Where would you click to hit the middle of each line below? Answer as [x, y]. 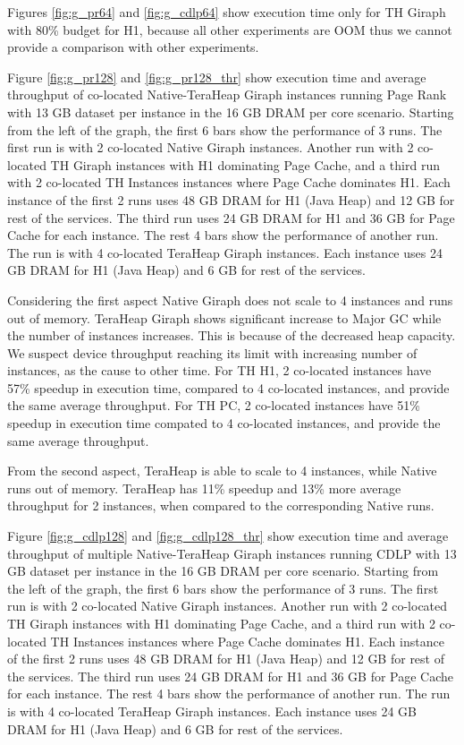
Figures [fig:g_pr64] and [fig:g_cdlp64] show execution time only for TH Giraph [227, 12]
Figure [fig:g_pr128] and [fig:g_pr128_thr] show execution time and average [217, 77]
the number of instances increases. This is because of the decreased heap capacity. [232, 335]
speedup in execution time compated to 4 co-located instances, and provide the [224, 423]
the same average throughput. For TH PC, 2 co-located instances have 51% [214, 405]
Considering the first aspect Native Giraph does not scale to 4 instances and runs [230, 300]
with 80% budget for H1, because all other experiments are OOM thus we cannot [230, 29]
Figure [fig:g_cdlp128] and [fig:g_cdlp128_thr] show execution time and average [228, 536]
